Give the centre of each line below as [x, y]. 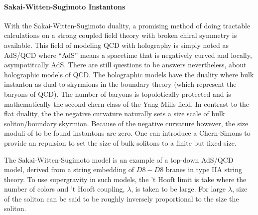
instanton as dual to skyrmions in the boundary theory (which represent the [120, 84]
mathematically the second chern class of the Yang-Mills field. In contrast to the [127, 104]
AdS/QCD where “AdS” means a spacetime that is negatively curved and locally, [128, 55]
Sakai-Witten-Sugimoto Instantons [65, 6]
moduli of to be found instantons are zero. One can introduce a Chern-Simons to [127, 133]
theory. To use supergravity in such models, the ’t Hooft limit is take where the [125, 179]
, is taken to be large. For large [179, 189]
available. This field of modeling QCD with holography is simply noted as [116, 45]
